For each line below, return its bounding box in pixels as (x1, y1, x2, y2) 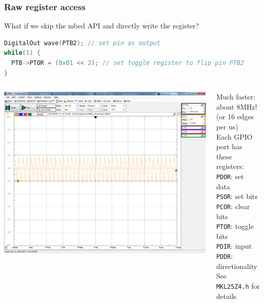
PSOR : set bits (216, 191, 258, 201)
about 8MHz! (216, 101, 257, 112)
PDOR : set (216, 171, 244, 181)
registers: (216, 161, 244, 172)
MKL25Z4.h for (216, 280, 260, 291)
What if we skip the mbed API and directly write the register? (4, 20, 199, 31)
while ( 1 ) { (4, 49, 41, 57)
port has (216, 141, 242, 152)
